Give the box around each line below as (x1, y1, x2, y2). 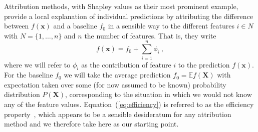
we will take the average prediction (64, 69, 171, 80)
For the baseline (4, 69, 53, 80)
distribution (4, 89, 40, 99)
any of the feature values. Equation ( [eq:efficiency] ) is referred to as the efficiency (4, 99, 254, 109)
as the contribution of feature (81, 59, 171, 69)
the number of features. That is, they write (84, 30, 216, 40)
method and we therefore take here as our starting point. (4, 118, 179, 129)
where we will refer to (4, 59, 71, 69)
